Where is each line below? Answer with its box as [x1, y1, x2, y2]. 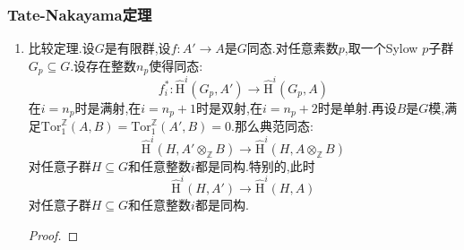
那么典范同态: [234, 116, 314, 135]
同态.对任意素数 [246, 39, 339, 57]
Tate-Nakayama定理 [7, 3, 152, 25]
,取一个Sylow [344, 39, 418, 57]
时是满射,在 [74, 98, 142, 116]
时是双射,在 [196, 98, 262, 116]
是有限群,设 [104, 39, 171, 57]
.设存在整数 [70, 56, 137, 74]
